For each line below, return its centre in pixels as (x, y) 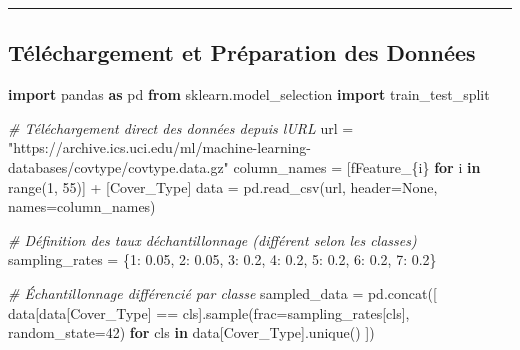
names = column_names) (82, 206)
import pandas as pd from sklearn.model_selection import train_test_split (249, 94)
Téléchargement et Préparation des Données (242, 52)
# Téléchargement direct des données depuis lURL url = (181, 127)
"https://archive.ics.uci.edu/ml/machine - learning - (160, 147)
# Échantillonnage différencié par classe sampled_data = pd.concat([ (222, 292)
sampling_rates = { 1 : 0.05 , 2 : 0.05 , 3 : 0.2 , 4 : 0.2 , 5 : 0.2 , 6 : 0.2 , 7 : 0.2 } (222, 259)
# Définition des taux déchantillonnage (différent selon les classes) (212, 239)
